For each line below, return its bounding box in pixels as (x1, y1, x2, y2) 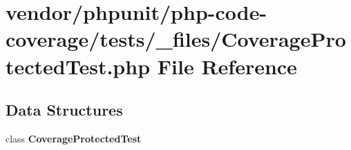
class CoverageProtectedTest (6, 131, 142, 145)
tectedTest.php (6, 52, 151, 80)
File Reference (157, 52, 297, 80)
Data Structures (6, 99, 123, 120)
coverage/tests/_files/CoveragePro (6, 25, 346, 53)
